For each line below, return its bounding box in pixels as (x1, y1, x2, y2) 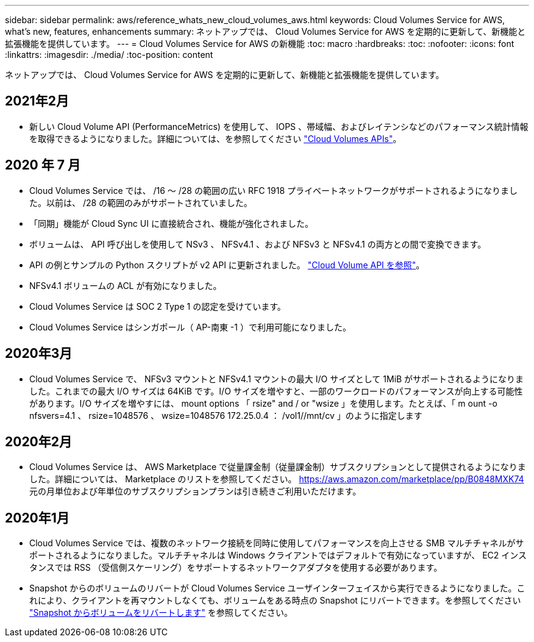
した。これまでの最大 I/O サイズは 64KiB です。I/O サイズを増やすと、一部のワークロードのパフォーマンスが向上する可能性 (29, 385, 523, 396)
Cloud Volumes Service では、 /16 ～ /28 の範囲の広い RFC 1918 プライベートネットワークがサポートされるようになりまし (29, 185, 518, 196)
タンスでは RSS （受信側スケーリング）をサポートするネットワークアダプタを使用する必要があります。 (29, 562, 443, 573)
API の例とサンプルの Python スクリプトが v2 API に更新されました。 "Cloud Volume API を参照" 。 (29, 259, 425, 270)
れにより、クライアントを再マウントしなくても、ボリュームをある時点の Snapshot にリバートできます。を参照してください (29, 595, 521, 606)
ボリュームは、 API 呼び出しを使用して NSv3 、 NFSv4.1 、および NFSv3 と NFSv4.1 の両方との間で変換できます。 (29, 238, 486, 249)
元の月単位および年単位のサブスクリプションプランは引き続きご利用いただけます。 (29, 486, 361, 497)
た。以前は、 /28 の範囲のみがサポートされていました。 (29, 197, 252, 208)
